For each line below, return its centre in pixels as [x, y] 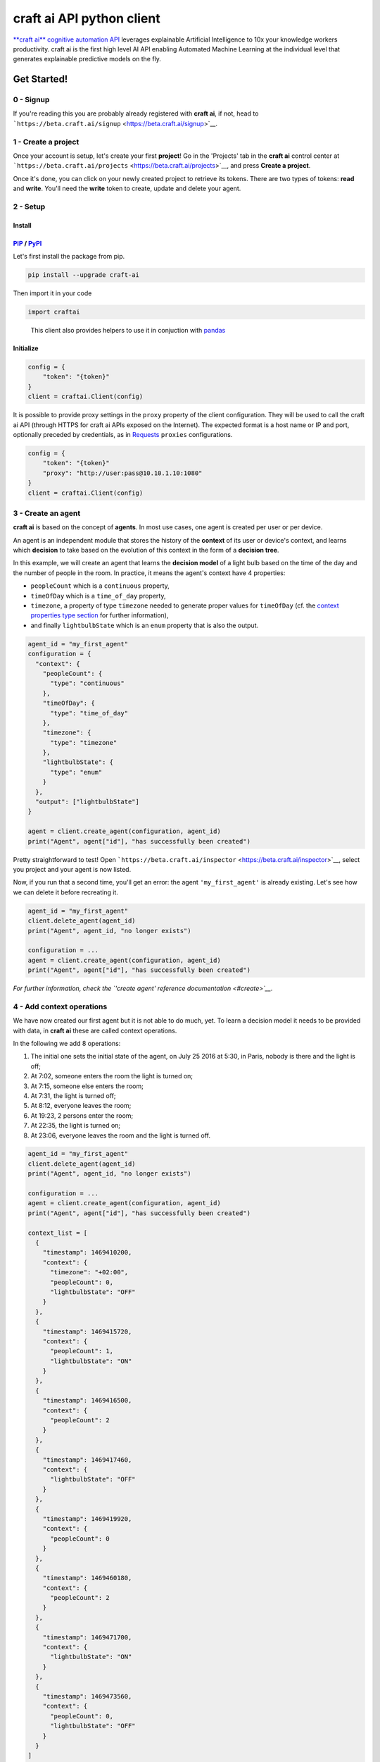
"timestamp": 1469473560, [87, 1696]
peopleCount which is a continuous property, [100, 586]
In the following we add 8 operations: [67, 1043]
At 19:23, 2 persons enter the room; [82, 1115]
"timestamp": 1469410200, [87, 1252]
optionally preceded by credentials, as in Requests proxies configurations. [123, 435]
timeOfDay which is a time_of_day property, [98, 596]
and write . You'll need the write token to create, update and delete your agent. [127, 189]
